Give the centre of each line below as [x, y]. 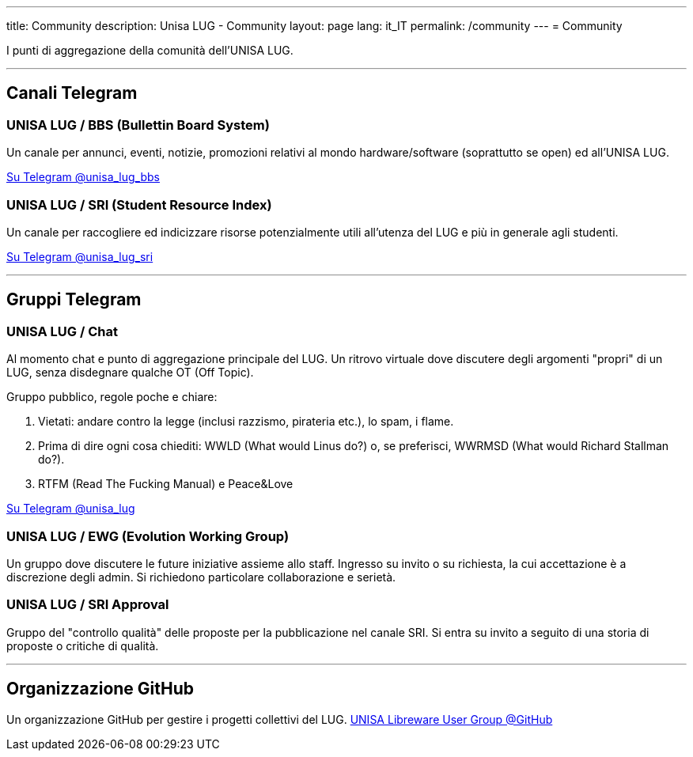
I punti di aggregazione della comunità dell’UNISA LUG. [150, 50]
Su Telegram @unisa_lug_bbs [83, 177]
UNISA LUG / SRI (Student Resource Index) [139, 204]
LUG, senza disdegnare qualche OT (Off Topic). [130, 373]
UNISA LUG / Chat [62, 331]
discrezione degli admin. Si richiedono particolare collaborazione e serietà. [201, 577]
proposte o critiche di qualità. [83, 645]
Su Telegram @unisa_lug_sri [80, 256]
